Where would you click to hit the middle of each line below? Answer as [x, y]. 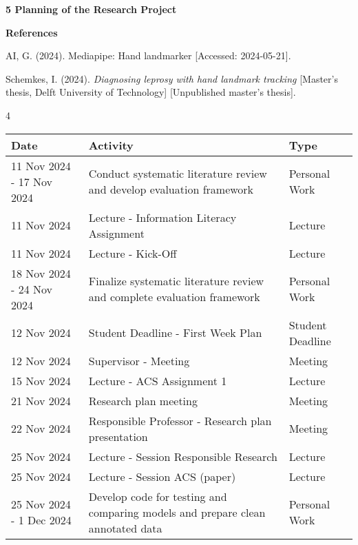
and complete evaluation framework [174, 297]
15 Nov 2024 [41, 380]
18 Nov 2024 [41, 273]
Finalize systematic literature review [176, 281]
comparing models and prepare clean [177, 512]
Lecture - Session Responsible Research [183, 456]
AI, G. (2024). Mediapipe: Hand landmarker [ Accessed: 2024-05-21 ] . [148, 55]
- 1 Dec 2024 [41, 520]
